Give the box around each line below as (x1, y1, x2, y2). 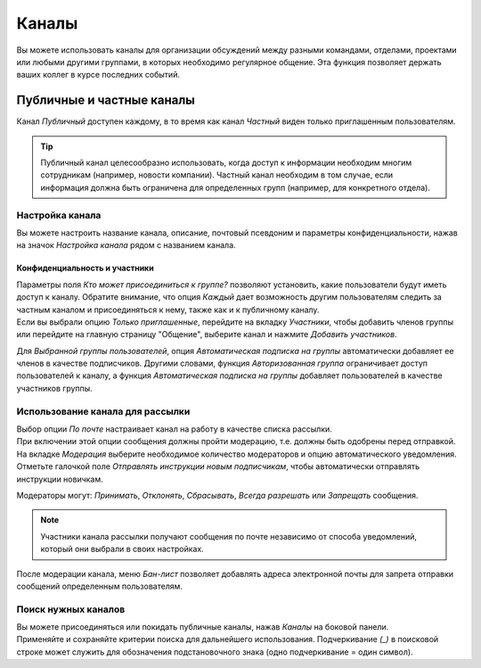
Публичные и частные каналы (16, 93, 196, 108)
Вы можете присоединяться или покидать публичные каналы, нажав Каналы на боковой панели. (16, 622, 389, 632)
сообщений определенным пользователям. (16, 581, 183, 591)
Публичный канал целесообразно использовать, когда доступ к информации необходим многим (40, 157, 412, 169)
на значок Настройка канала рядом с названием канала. (16, 240, 236, 251)
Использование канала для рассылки (16, 405, 191, 417)
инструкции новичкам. (16, 474, 104, 484)
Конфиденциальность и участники (16, 263, 155, 274)
